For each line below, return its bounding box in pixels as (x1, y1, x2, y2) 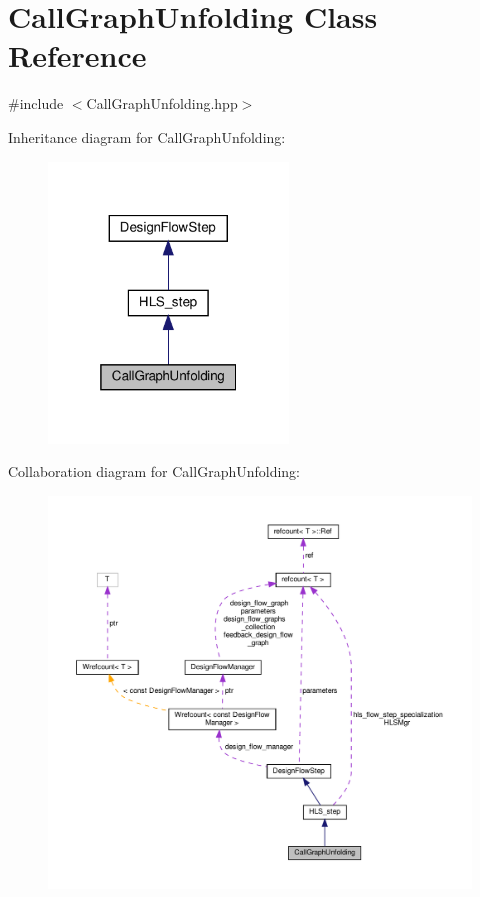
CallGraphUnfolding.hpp (86, 93, 238, 114)
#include (8, 93, 64, 114)
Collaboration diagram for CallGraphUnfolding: (8, 461, 301, 482)
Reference (8, 35, 147, 76)
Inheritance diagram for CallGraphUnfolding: (8, 126, 286, 147)
